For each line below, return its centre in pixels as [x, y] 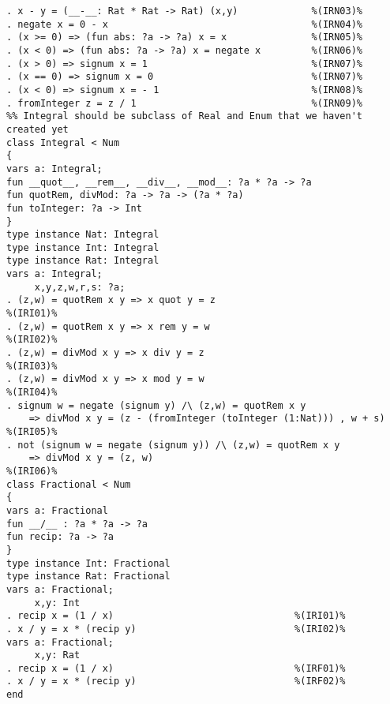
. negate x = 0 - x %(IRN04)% [185, 24]
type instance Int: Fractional [88, 563]
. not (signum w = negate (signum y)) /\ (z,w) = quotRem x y [173, 445]
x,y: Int [57, 603]
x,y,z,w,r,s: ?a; [80, 287]
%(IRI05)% [32, 432]
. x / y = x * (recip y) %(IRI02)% [176, 629]
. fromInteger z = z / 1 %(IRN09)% [185, 103]
